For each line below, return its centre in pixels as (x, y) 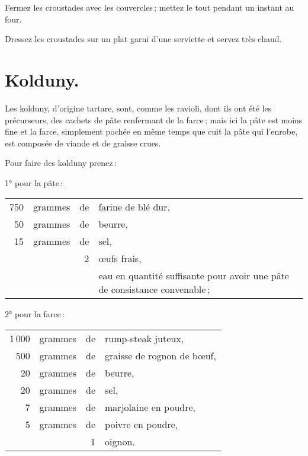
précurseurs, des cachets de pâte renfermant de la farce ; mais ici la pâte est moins (154, 119)
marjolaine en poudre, (150, 407)
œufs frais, (120, 259)
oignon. (120, 442)
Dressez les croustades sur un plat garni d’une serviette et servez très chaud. (143, 39)
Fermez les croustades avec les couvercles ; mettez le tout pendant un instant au (150, 7)
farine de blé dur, (134, 207)
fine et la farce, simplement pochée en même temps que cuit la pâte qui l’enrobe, (151, 131)
